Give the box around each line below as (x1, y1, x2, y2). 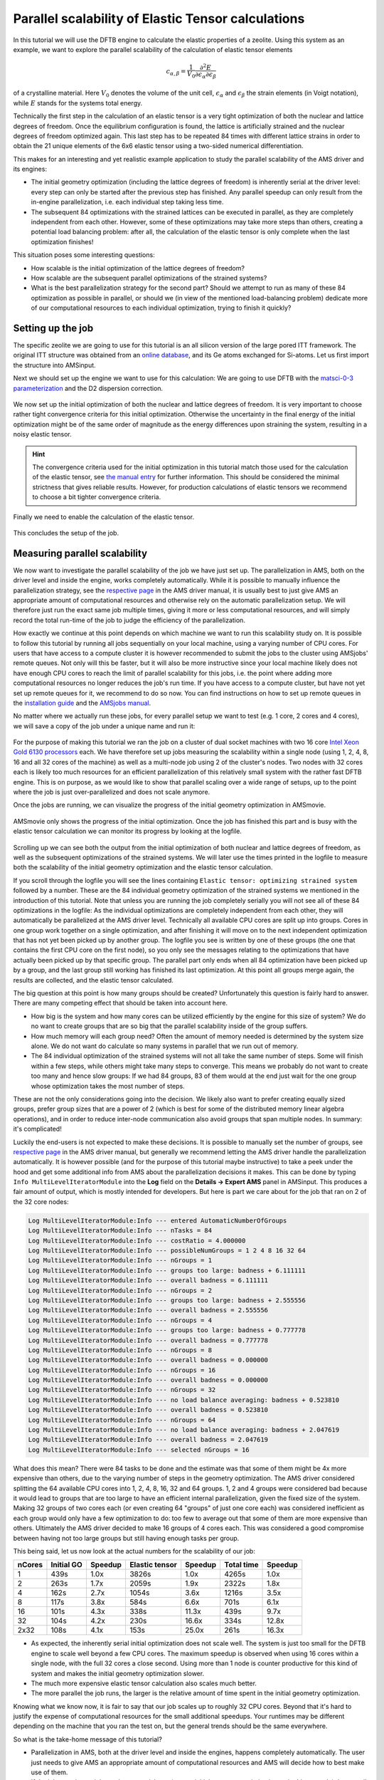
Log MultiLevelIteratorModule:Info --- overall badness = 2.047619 (28, 1435, 269, 1444)
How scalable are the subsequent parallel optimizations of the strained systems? (31, 273, 267, 282)
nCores (17, 1560, 43, 1570)
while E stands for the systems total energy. (13, 98, 143, 107)
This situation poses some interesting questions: (13, 251, 156, 259)
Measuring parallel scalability (13, 547, 148, 559)
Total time (224, 1560, 259, 1570)
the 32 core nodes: (13, 1197, 69, 1206)
